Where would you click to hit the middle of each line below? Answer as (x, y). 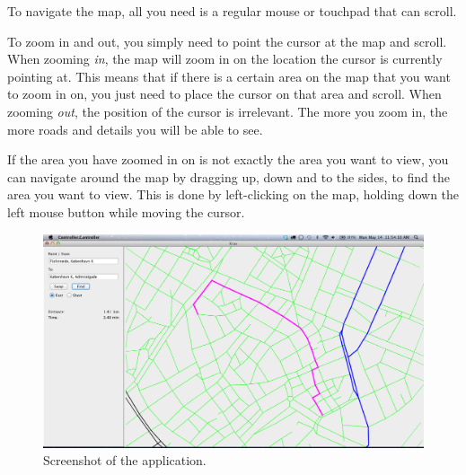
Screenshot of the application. (125, 460)
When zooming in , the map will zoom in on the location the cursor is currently (225, 59)
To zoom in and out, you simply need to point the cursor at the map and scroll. (227, 41)
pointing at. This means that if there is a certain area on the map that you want (229, 76)
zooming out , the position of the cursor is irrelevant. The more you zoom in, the (228, 111)
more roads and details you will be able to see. (135, 129)
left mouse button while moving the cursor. (126, 211)
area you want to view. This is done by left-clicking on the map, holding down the (233, 194)
